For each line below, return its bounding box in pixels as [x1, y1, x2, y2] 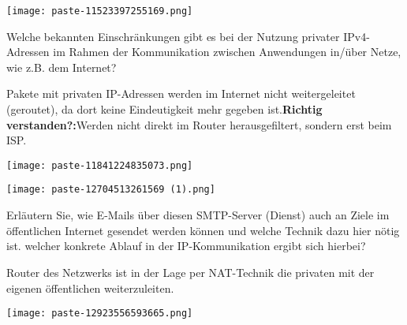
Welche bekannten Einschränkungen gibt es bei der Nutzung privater [6, 28, 340, 44]
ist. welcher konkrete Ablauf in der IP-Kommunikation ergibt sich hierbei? [6, 237, 366, 254]
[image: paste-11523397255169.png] [6, 6, 193, 17]
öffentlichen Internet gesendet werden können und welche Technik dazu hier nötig [6, 222, 400, 238]
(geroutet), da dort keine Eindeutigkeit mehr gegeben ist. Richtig [6, 101, 323, 118]
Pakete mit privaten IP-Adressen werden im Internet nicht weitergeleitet [6, 85, 356, 102]
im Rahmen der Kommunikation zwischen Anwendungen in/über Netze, [53, 43, 401, 60]
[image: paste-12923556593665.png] [6, 308, 193, 319]
